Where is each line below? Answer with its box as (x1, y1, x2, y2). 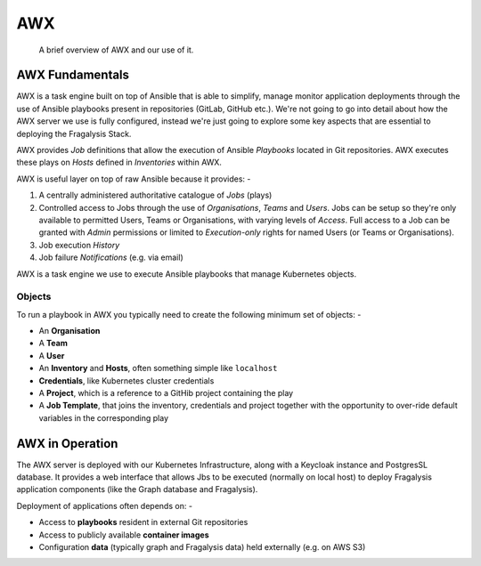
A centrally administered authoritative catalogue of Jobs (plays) (38, 190, 273, 200)
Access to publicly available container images (38, 530, 209, 540)
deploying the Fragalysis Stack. (16, 128, 132, 139)
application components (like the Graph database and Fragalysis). (16, 484, 258, 495)
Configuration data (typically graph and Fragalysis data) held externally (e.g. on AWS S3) (38, 542, 366, 553)
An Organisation (38, 326, 101, 336)
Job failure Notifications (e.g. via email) (38, 252, 184, 263)
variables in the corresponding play (38, 412, 169, 423)
